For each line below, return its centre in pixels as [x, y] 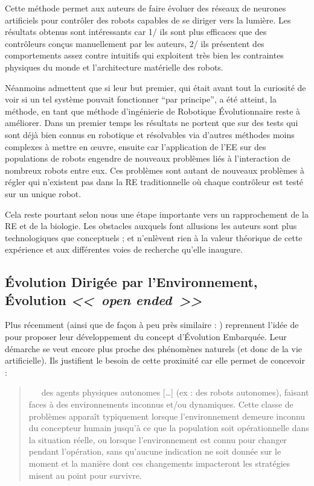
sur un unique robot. [43, 193]
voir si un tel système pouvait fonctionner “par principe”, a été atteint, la [141, 99]
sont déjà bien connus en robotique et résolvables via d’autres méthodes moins [150, 134]
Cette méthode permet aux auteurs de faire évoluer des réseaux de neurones [146, 8]
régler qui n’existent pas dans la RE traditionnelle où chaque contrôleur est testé [154, 182]
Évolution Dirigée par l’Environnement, [131, 282]
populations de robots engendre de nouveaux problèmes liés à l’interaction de [148, 158]
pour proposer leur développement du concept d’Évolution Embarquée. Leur [146, 337]
